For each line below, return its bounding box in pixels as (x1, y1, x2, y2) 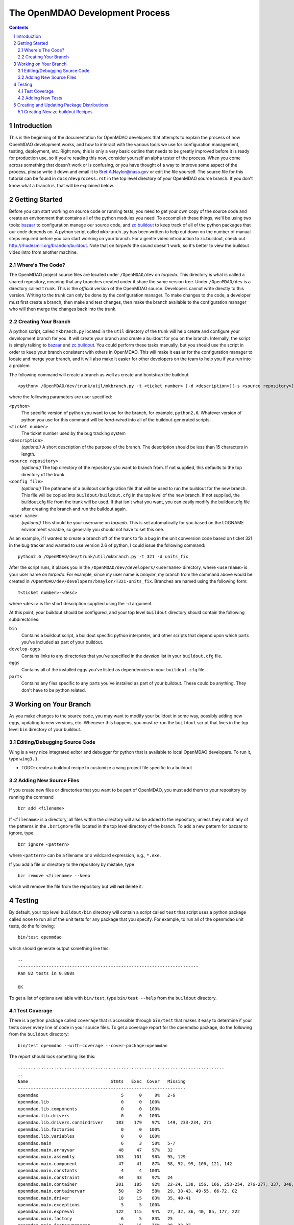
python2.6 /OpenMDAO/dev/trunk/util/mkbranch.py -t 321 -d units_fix (18, 554, 189, 560)
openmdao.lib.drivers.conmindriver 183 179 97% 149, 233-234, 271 (18, 1120, 212, 1126)
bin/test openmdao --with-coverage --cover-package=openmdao (18, 1043, 168, 1048)
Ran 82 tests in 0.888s (18, 971, 75, 976)
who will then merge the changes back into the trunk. (9, 306, 117, 312)
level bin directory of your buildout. (9, 727, 82, 733)
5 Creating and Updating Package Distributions (13, 102, 109, 108)
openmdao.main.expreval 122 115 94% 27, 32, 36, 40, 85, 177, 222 (18, 1209, 240, 1215)
